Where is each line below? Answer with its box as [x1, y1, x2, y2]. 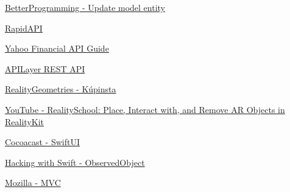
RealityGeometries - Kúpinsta [5, 83, 116, 95]
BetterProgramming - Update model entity [5, 1, 166, 13]
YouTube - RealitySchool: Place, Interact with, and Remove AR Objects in [5, 103, 285, 115]
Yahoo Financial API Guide [5, 42, 109, 55]
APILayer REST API [5, 62, 85, 75]
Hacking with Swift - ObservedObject [5, 156, 145, 168]
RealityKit [5, 115, 44, 128]
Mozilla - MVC [5, 176, 61, 189]
